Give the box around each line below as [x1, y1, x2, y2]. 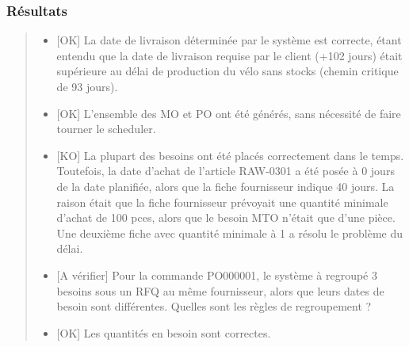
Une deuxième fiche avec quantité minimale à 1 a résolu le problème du [56, 224, 403, 241]
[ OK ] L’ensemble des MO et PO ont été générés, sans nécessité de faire [56, 105, 401, 121]
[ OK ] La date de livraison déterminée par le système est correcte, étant [56, 32, 402, 48]
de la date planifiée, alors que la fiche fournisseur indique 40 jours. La [56, 177, 395, 194]
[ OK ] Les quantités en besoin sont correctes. [56, 324, 271, 341]
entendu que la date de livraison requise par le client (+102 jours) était [56, 47, 403, 63]
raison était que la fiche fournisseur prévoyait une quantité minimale [56, 193, 388, 210]
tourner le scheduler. [56, 120, 156, 137]
